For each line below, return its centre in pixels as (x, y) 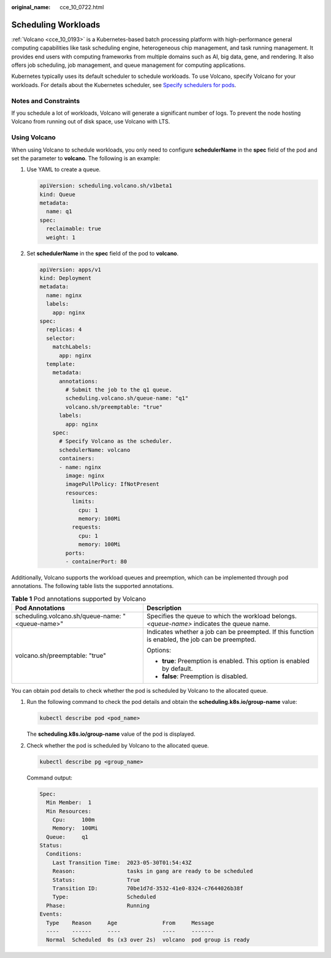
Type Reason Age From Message (130, 923)
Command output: (50, 778)
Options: (159, 651)
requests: (86, 527)
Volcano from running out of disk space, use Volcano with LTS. (91, 122)
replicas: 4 (64, 330)
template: (61, 364)
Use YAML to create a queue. (64, 169)
